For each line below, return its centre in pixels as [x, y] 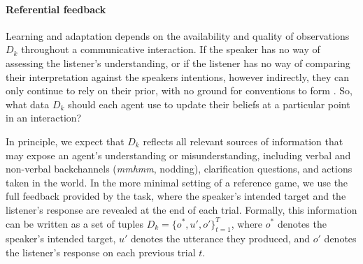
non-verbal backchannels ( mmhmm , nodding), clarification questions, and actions [179, 169]
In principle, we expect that [65, 141]
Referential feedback [56, 9]
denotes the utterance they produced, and [221, 239]
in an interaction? [44, 118]
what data [28, 104]
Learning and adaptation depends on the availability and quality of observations [178, 35]
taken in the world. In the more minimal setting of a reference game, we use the [177, 182]
